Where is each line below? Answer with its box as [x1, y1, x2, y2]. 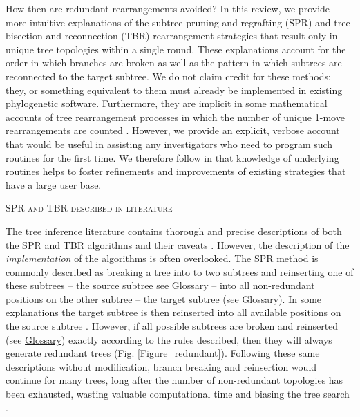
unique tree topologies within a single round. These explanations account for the [6, 41, 346, 56]
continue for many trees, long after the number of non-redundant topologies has [6, 373, 343, 387]
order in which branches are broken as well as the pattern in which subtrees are [6, 55, 342, 70]
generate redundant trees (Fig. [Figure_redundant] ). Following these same [6, 346, 320, 360]
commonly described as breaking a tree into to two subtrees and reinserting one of [6, 264, 354, 279]
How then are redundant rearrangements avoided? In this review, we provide [6, 1, 330, 15]
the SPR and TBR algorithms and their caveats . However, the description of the [6, 237, 350, 252]
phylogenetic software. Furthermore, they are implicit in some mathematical [6, 96, 328, 111]
